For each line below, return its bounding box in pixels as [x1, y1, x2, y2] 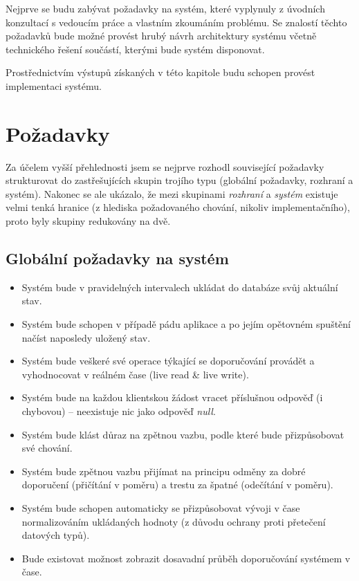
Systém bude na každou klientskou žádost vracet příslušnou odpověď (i [21, 390, 323, 405]
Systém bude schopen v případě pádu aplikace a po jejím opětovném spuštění [21, 317, 351, 331]
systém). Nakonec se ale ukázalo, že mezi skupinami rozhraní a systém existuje [6, 186, 338, 201]
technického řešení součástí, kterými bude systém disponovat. [6, 41, 265, 56]
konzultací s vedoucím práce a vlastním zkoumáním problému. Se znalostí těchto [6, 15, 347, 29]
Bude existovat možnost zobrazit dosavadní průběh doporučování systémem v [21, 551, 351, 565]
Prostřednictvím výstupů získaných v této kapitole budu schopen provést [6, 65, 315, 80]
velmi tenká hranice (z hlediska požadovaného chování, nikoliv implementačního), [6, 200, 350, 214]
